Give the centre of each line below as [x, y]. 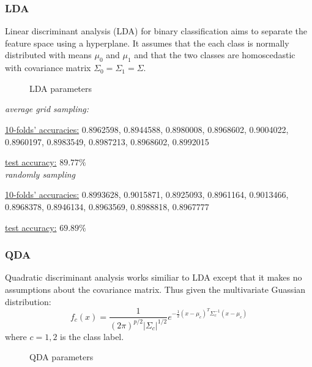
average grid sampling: [47, 109]
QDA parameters [61, 357]
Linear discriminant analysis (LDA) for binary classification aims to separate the [156, 31]
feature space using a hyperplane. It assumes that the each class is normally [147, 43]
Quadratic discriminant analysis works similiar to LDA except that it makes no [154, 277]
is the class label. [92, 336]
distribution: [28, 301]
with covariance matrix [48, 68]
